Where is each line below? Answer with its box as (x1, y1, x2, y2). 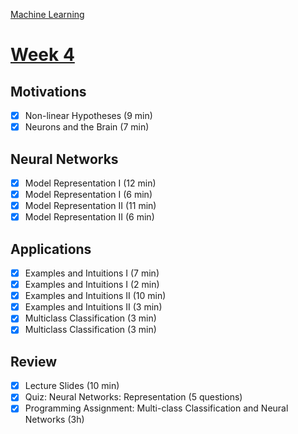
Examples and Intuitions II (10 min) (24, 290, 167, 302)
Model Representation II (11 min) (24, 200, 157, 212)
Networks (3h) (24, 414, 85, 426)
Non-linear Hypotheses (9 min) (24, 110, 153, 121)
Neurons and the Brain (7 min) (24, 121, 150, 133)
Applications (10, 240, 92, 258)
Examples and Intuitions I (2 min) (24, 279, 160, 291)
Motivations (10, 83, 87, 100)
